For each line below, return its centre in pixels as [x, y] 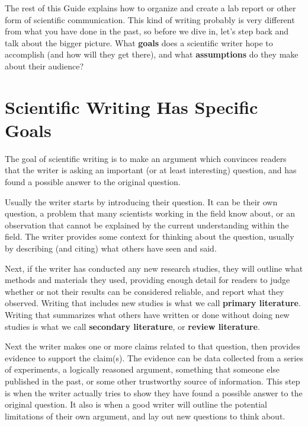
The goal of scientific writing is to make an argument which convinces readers [146, 158]
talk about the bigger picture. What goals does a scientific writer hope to [139, 42]
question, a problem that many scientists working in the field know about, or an [150, 213]
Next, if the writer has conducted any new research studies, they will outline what [154, 268]
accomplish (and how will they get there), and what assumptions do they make [152, 54]
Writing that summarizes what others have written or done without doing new [147, 314]
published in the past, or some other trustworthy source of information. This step [153, 381]
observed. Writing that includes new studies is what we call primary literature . [153, 303]
